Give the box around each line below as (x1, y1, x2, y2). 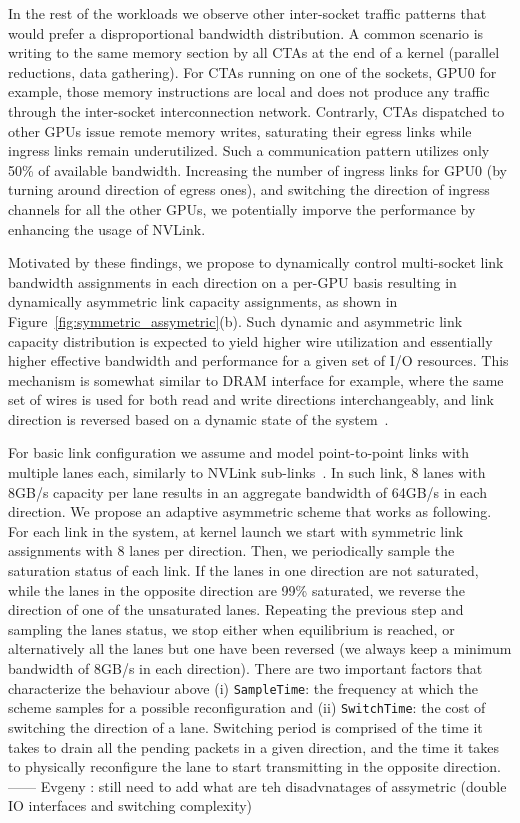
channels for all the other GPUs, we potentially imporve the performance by (8, 198, 476, 219)
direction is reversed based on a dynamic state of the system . (8, 408, 389, 429)
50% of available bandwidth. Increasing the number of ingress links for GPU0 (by (8, 159, 507, 180)
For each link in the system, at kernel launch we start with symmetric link (8, 520, 464, 541)
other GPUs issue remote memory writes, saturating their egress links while (8, 120, 472, 141)
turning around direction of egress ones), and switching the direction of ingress (8, 179, 490, 200)
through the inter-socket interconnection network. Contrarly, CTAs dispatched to (8, 100, 505, 121)
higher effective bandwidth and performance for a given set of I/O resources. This (8, 350, 509, 371)
